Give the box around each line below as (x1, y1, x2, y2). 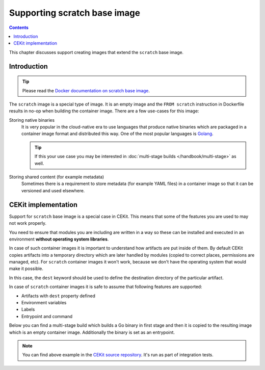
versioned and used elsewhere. (21, 187, 85, 193)
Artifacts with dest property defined (21, 292, 96, 299)
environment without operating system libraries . (9, 236, 109, 242)
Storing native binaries (9, 117, 55, 123)
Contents (9, 25, 29, 30)
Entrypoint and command (21, 313, 73, 319)
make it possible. (9, 265, 44, 272)
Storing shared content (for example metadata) (9, 174, 104, 180)
